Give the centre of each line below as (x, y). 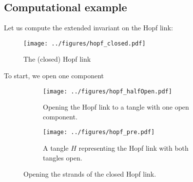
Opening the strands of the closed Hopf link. (90, 174)
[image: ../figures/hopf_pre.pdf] (99, 132)
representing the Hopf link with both (134, 148)
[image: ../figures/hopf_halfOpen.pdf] (107, 91)
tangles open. (63, 157)
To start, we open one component (54, 76)
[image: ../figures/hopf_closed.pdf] (85, 43)
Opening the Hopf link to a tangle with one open (116, 107)
